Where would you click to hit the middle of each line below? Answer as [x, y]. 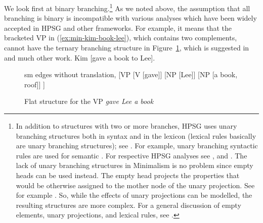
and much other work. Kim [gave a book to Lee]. [80, 57]
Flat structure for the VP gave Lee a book [89, 101]
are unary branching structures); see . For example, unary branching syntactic [137, 146]
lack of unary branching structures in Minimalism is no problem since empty [135, 165]
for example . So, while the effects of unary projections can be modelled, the [134, 195]
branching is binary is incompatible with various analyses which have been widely [130, 18]
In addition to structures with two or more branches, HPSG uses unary [126, 126]
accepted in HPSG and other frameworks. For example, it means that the [118, 27]
